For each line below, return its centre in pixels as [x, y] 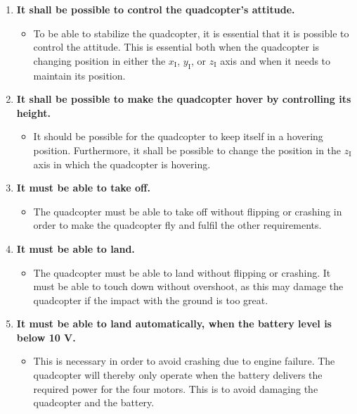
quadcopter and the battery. [94, 402]
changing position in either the [99, 60]
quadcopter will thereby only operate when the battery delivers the [178, 375]
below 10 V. [46, 337]
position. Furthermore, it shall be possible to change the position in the [187, 150]
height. [33, 112]
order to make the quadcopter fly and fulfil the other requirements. [177, 225]
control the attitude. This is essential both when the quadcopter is [176, 47]
